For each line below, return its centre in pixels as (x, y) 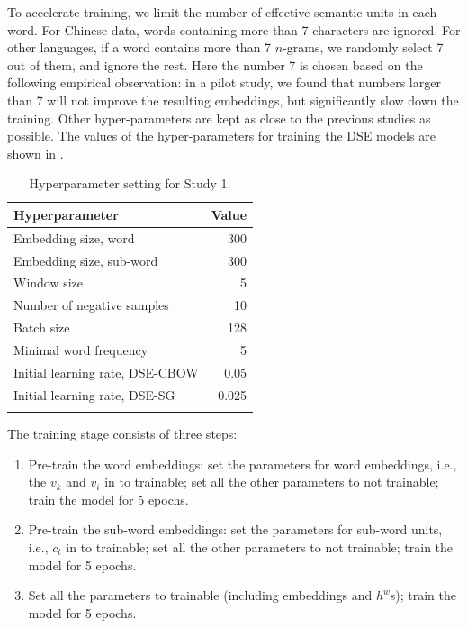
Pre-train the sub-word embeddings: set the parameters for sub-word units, (235, 529)
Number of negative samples (91, 305)
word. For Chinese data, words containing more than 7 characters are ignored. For (234, 29)
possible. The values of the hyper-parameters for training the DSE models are (221, 136)
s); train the (423, 595)
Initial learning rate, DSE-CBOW (106, 372)
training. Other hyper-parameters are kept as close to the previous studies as (219, 118)
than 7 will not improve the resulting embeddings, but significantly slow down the (233, 100)
